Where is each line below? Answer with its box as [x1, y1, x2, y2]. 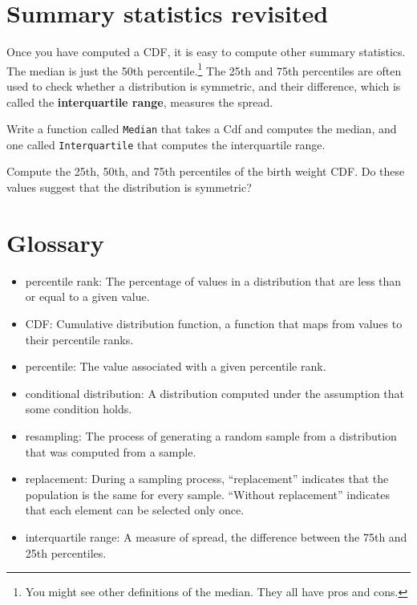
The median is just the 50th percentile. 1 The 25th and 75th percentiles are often [6, 59, 402, 79]
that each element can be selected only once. [25, 501, 245, 518]
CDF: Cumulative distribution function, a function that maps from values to [25, 315, 403, 331]
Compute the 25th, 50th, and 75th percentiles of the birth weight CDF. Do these [6, 163, 405, 180]
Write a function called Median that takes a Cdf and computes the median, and [6, 120, 397, 137]
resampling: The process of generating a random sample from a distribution [25, 427, 397, 444]
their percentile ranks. [25, 331, 134, 347]
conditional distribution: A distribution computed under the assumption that [25, 384, 405, 401]
